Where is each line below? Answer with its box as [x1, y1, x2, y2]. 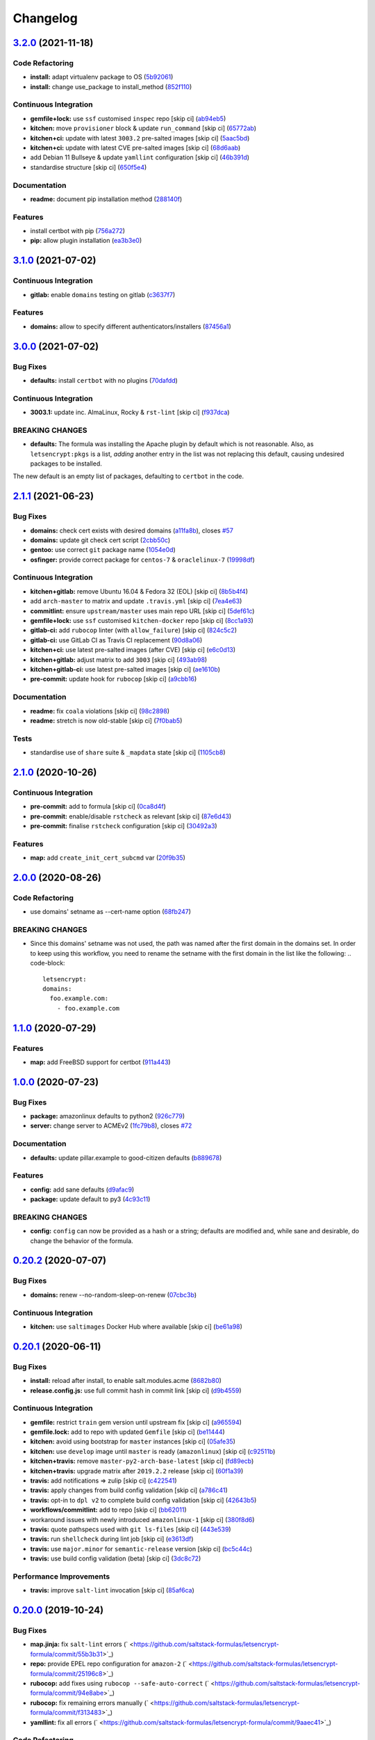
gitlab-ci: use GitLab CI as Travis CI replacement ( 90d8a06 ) [30, 635, 203, 644]
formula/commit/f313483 [30, 1709, 102, 1717]
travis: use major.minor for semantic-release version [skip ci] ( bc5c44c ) [30, 1544, 253, 1553]
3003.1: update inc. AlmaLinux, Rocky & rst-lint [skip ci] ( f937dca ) [30, 408, 230, 417]
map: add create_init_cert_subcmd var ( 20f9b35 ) [30, 853, 185, 862]
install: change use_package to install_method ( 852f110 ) [30, 82, 192, 90]
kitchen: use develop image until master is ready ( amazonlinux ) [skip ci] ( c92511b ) [30, 1447, 276, 1455]
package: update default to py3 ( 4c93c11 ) [30, 1195, 151, 1203]
